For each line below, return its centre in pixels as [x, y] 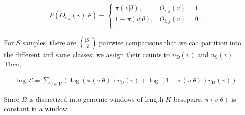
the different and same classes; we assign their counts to [87, 54]
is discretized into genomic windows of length [96, 99]
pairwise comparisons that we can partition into [170, 42]
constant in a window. [37, 108]
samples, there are [49, 42]
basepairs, [188, 99]
